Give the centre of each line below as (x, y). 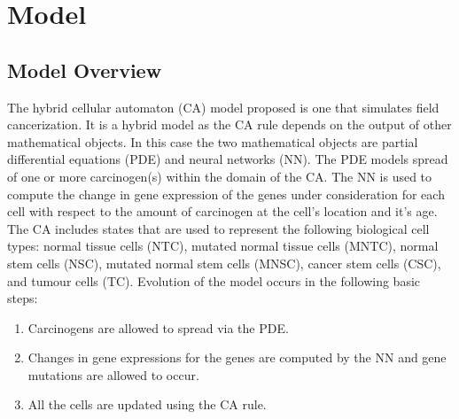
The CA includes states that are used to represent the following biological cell (218, 228)
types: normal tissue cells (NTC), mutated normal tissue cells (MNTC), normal (223, 246)
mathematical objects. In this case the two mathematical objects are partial (213, 141)
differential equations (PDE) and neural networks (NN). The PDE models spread (228, 159)
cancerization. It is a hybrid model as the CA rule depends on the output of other (229, 124)
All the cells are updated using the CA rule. (147, 404)
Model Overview (85, 70)
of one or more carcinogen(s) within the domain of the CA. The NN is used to (220, 176)
